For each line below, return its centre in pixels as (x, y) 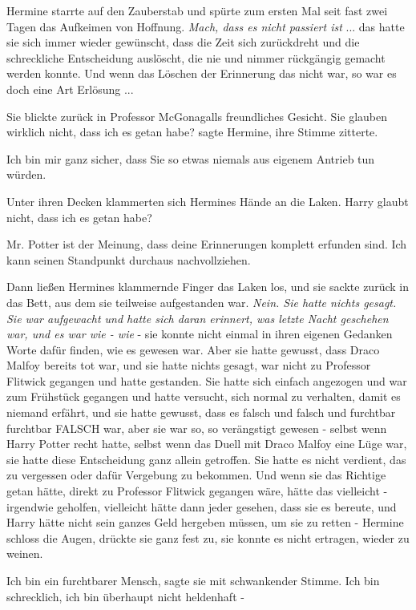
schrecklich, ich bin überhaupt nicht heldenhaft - (125, 596)
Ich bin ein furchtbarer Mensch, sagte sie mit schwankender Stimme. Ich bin (193, 580)
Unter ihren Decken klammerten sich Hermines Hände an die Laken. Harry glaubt (208, 201)
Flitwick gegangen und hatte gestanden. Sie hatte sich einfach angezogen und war (207, 380)
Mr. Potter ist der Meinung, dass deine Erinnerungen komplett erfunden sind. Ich (207, 244)
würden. (26, 174)
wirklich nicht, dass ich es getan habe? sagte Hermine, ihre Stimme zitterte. (192, 132)
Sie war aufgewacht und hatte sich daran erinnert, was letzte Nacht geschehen (198, 318)
